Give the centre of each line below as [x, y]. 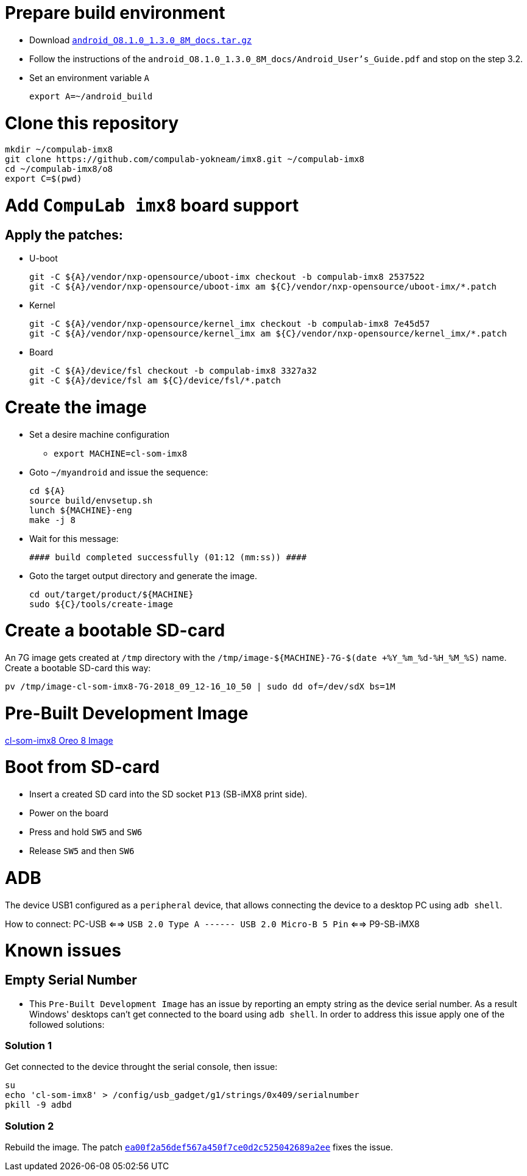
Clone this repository [92, 123]
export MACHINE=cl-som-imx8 [121, 453]
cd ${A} [48, 490]
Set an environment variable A [89, 77]
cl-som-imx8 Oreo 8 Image [59, 740]
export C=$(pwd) [44, 179]
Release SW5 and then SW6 [82, 851]
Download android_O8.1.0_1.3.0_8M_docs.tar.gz [141, 40]
